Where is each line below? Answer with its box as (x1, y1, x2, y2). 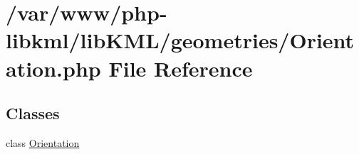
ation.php (6, 53, 101, 82)
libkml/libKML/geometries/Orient (6, 26, 355, 55)
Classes (6, 102, 60, 124)
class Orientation (6, 135, 80, 150)
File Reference (108, 53, 253, 82)
